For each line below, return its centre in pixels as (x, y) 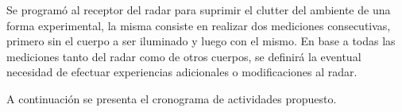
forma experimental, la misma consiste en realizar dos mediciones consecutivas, (199, 25)
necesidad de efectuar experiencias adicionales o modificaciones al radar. (182, 72)
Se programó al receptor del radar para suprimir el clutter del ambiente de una (199, 10)
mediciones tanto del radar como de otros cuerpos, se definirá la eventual (184, 56)
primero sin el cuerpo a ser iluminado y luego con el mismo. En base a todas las (201, 41)
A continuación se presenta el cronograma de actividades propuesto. (172, 98)
